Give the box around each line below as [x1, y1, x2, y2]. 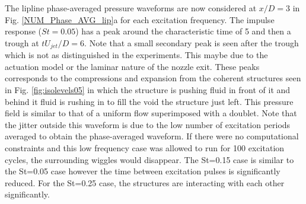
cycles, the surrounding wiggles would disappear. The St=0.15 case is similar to [5, 153, 294, 165]
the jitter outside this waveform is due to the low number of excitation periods [5, 118, 291, 130]
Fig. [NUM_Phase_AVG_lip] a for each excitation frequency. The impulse [5, 13, 275, 26]
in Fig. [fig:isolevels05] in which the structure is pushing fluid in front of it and [5, 84, 291, 96]
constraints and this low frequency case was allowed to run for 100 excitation [5, 141, 285, 154]
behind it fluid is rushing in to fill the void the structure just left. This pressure [5, 95, 294, 107]
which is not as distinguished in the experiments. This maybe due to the [5, 49, 268, 61]
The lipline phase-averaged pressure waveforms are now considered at [5, 2, 257, 14]
